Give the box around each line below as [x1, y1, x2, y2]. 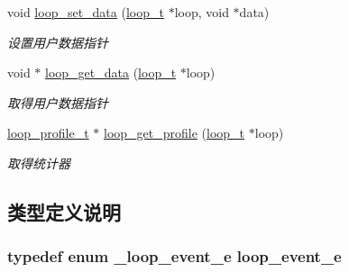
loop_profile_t [7, 123, 89, 142]
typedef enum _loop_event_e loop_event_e [7, 245, 342, 267]
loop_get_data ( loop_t [45, 63, 177, 82]
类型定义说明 [7, 197, 121, 225]
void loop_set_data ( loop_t [7, 3, 164, 21]
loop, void [174, 3, 229, 21]
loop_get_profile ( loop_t [104, 123, 245, 142]
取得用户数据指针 [7, 93, 108, 112]
